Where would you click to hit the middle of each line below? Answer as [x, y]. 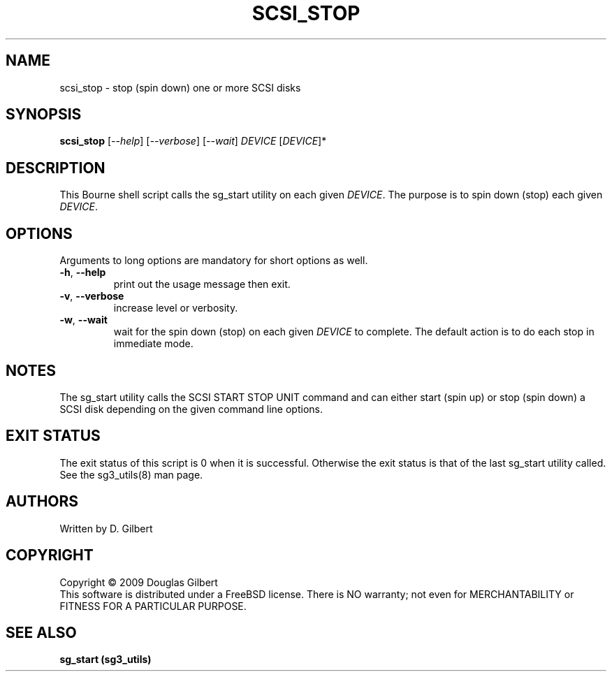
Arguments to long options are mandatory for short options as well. [214, 261]
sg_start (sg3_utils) [105, 660]
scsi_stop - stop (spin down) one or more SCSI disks [180, 87]
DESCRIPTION [56, 168]
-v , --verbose [92, 296]
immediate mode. [153, 344]
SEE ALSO [41, 632]
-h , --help [83, 272]
